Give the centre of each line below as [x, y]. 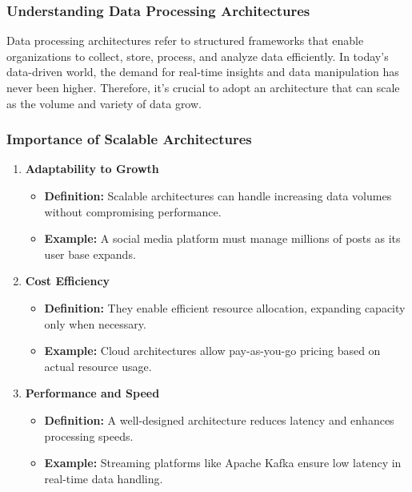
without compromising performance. [133, 211]
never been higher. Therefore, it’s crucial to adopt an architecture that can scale [203, 87]
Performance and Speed [92, 393]
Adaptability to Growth [92, 169]
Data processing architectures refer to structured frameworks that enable [185, 40]
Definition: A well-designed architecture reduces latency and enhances [219, 419]
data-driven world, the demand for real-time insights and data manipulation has [203, 72]
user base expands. [90, 254]
